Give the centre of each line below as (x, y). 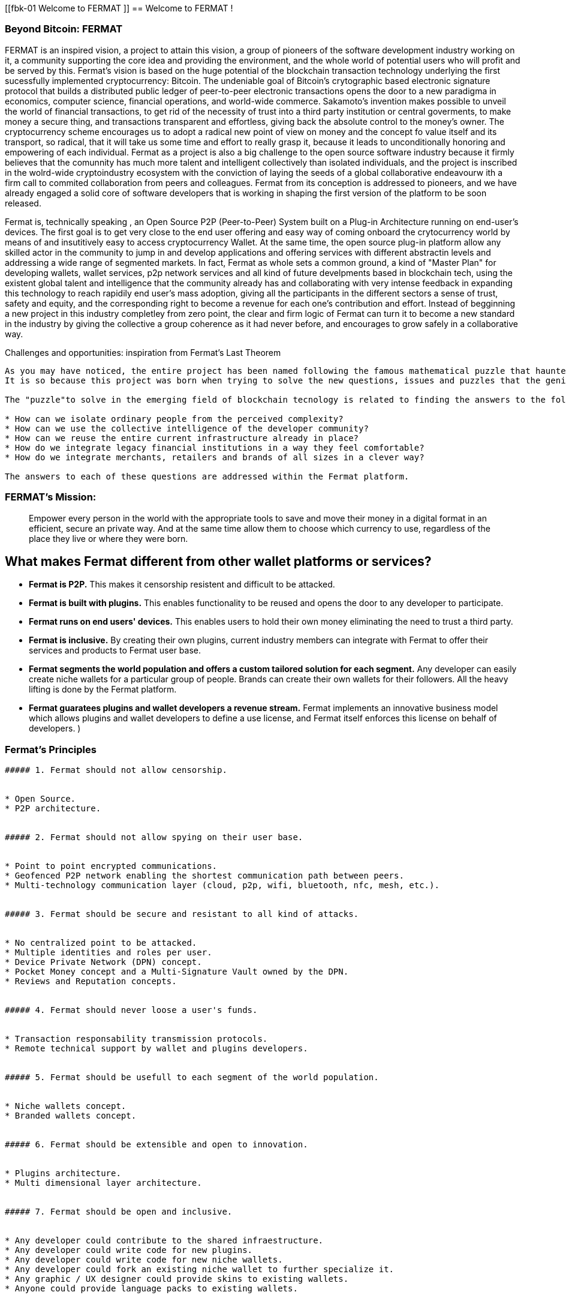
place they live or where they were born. (109, 538)
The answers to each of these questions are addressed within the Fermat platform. (207, 476)
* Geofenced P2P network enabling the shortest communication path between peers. (204, 876)
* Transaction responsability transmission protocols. (136, 1039)
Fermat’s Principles (51, 749)
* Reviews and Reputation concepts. (91, 981)
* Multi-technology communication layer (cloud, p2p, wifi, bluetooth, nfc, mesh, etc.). (222, 885)
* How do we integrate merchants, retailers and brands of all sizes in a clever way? (215, 457)
